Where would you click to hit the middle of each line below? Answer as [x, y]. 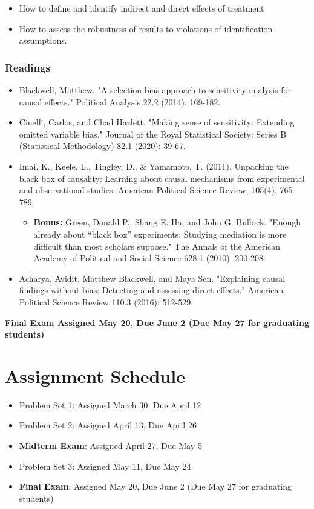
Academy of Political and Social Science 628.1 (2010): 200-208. [149, 258]
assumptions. [43, 40]
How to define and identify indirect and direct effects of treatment [142, 8]
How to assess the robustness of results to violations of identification [146, 28]
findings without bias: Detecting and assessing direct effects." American [151, 290]
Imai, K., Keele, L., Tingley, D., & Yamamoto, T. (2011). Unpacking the [154, 166]
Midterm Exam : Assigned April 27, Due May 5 [110, 445]
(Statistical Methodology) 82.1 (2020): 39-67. [102, 146]
